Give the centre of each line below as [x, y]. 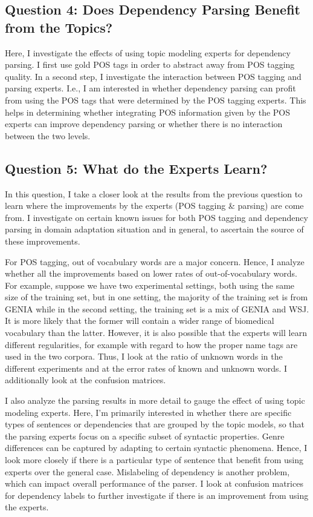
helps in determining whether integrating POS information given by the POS [148, 112]
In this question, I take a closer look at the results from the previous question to [154, 193]
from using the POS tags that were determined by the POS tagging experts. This [156, 100]
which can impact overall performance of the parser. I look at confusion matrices [154, 483]
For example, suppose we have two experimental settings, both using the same [150, 285]
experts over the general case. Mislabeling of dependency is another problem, [147, 471]
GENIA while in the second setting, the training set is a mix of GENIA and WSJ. [157, 308]
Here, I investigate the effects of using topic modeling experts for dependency [148, 52]
